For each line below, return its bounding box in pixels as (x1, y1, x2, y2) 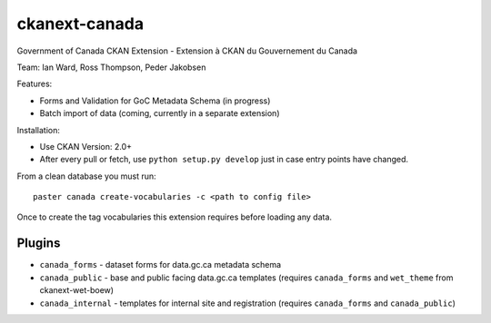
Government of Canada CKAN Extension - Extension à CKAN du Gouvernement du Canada (16, 45, 358, 56)
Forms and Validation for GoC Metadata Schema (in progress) (39, 95, 271, 106)
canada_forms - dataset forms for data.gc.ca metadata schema (39, 259, 282, 270)
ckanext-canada (16, 14, 145, 34)
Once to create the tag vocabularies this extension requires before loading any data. (16, 211, 332, 222)
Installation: (16, 124, 61, 135)
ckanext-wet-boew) (39, 285, 114, 296)
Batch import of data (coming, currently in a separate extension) (39, 108, 280, 119)
